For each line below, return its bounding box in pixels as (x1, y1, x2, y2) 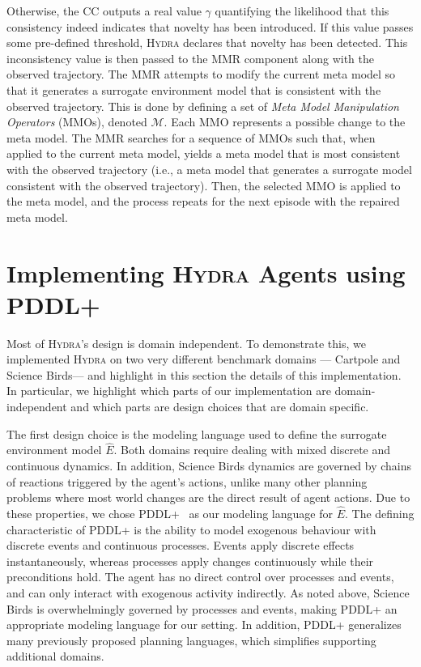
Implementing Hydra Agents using (6, 256, 406, 289)
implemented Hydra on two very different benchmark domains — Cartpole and (6, 350, 401, 367)
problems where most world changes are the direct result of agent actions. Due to (6, 489, 410, 506)
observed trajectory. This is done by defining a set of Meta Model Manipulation (6, 97, 399, 114)
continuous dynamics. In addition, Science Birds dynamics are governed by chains (6, 457, 412, 474)
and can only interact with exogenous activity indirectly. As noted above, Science (6, 584, 410, 601)
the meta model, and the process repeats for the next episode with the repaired (6, 193, 400, 210)
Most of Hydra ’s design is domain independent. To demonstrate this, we (6, 334, 366, 351)
